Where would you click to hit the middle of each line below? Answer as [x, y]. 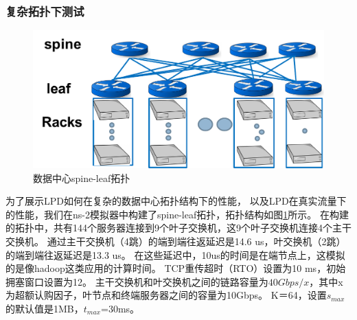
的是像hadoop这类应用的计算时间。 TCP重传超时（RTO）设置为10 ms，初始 [176, 268]
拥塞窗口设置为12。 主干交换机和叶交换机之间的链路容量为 [137, 281]
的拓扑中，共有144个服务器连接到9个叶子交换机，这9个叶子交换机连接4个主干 [178, 228]
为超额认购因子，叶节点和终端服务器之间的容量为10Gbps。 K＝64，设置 [166, 295]
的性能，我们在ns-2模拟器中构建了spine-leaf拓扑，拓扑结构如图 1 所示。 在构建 [177, 214]
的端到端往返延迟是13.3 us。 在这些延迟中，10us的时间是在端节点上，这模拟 [175, 254]
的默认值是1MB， [45, 308]
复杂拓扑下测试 [45, 11]
